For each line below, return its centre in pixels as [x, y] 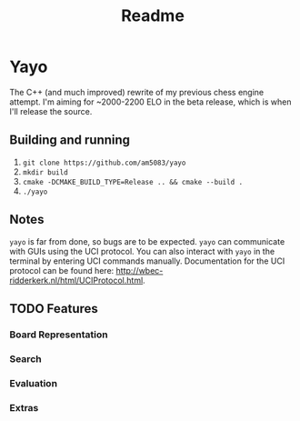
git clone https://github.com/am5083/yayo [104, 163]
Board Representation [59, 335]
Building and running [70, 140]
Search [26, 358]
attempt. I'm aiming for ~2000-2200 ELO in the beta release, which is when [150, 102]
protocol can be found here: [62, 270]
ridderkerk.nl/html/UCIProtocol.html [76, 280]
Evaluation [33, 383]
